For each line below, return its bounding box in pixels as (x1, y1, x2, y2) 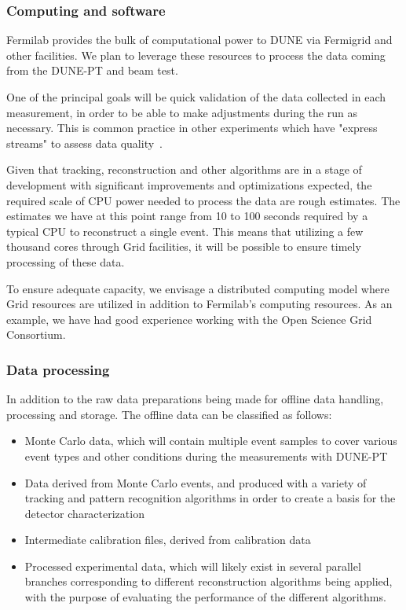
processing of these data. (6, 253, 125, 270)
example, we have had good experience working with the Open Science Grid (6, 311, 372, 327)
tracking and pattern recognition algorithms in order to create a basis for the (24, 490, 396, 506)
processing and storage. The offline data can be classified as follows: (6, 406, 332, 422)
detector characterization (24, 505, 144, 521)
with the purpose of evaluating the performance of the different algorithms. (24, 589, 386, 605)
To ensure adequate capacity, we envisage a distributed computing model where (6, 280, 390, 296)
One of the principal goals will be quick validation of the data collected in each (6, 89, 386, 105)
